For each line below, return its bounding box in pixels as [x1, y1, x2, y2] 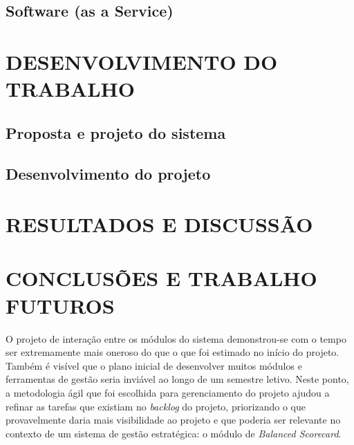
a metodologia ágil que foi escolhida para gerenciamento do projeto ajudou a [6, 385, 330, 399]
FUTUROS [6, 291, 115, 319]
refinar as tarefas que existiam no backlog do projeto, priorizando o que [6, 399, 306, 413]
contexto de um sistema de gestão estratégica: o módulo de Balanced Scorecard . [6, 426, 342, 440]
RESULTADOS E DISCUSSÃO [6, 210, 313, 238]
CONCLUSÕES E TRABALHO [6, 264, 317, 292]
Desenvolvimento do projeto [6, 162, 211, 184]
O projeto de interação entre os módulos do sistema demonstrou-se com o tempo [6, 331, 346, 345]
